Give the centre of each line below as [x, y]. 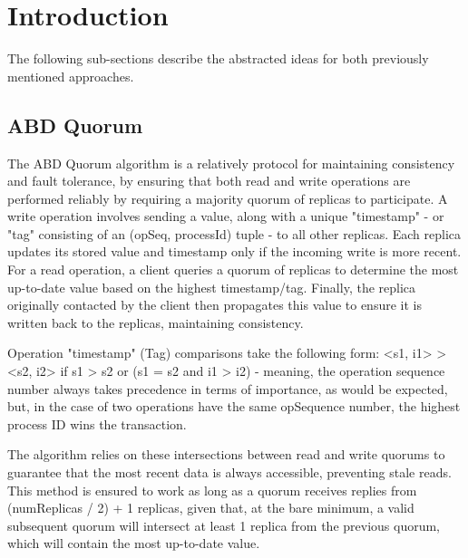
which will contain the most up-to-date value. [134, 543]
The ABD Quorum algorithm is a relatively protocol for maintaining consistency [231, 163]
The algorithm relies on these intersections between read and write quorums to [226, 454]
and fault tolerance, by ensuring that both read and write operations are [209, 181]
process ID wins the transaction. [97, 423]
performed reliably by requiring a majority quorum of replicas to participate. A [228, 198]
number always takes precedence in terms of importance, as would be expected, [228, 388]
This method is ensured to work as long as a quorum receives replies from [212, 490]
